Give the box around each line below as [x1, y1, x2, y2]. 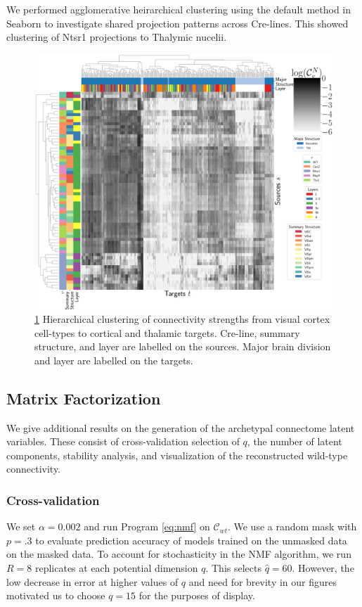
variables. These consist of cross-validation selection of [6, 434, 240, 449]
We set [6, 519, 36, 534]
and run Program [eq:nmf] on [84, 519, 210, 534]
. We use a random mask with [227, 519, 357, 534]
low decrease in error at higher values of [6, 574, 179, 589]
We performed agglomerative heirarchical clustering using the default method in [6, 2, 351, 16]
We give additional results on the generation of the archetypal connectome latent [6, 420, 355, 435]
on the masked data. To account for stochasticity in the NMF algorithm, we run [6, 547, 351, 561]
